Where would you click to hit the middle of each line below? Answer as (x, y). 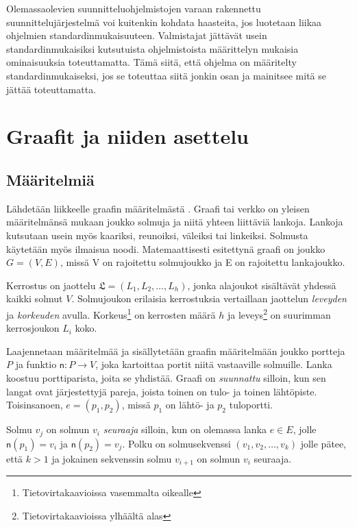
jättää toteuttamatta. (51, 89)
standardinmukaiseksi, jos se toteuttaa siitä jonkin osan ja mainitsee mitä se (166, 75)
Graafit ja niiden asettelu (127, 136)
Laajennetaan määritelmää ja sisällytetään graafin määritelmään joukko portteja (176, 351)
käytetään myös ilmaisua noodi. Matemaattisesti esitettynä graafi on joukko (166, 248)
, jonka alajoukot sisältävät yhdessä (262, 285)
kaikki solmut (35, 298)
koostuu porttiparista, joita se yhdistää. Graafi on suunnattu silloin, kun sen (166, 377)
